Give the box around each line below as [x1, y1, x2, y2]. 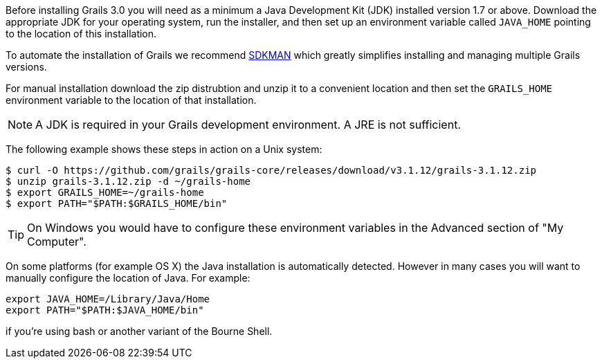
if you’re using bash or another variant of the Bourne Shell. [6, 325, 273, 337]
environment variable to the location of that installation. [6, 94, 257, 106]
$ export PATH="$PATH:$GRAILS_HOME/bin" [6, 198, 228, 209]
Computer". [27, 235, 86, 248]
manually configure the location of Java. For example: [6, 272, 250, 284]
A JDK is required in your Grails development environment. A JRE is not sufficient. [35, 118, 461, 131]
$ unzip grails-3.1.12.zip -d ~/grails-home [6, 176, 251, 187]
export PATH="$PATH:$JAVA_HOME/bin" [6, 304, 204, 316]
